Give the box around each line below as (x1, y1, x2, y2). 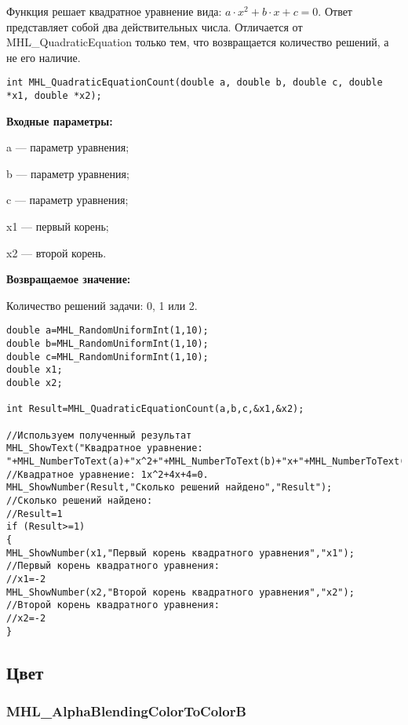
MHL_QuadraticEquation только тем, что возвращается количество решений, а (6, 34, 389, 50)
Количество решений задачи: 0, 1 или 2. (6, 297, 198, 313)
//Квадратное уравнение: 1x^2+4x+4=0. (6, 468, 209, 480)
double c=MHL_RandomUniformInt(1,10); (6, 351, 209, 362)
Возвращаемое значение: (6, 271, 131, 287)
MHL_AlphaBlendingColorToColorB (6, 701, 246, 720)
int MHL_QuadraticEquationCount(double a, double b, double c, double (6, 77, 383, 89)
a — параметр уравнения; (6, 139, 129, 155)
